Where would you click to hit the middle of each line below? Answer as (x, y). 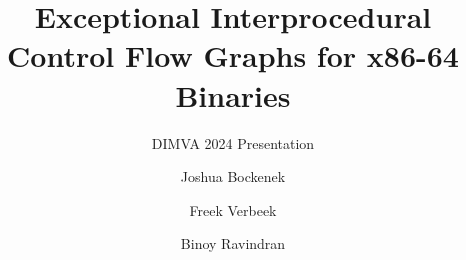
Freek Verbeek (233, 209)
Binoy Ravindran (233, 243)
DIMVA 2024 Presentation (233, 142)
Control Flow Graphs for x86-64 (233, 55)
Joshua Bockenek (233, 176)
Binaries (233, 94)
